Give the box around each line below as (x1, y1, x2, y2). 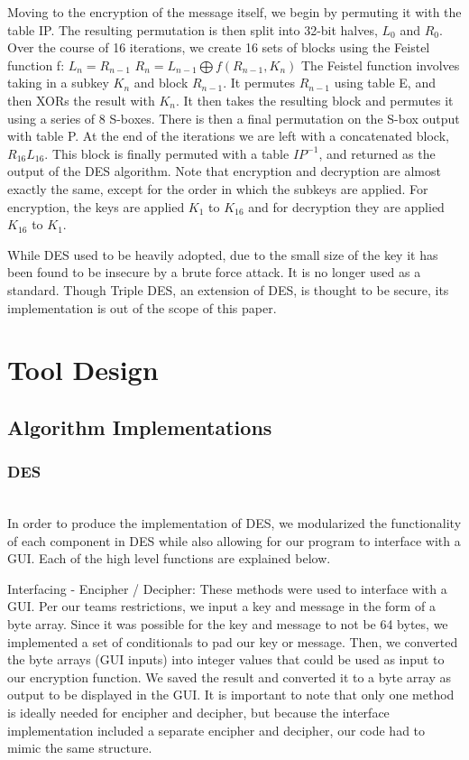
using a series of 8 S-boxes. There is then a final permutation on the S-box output (7, 108, 460, 127)
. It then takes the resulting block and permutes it (175, 90, 454, 109)
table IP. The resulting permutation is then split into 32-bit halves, (7, 20, 378, 39)
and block (133, 73, 189, 92)
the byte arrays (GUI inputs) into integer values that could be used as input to (7, 650, 445, 669)
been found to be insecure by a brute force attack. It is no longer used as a (7, 263, 421, 282)
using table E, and (334, 73, 436, 92)
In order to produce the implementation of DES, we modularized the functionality (7, 514, 462, 533)
